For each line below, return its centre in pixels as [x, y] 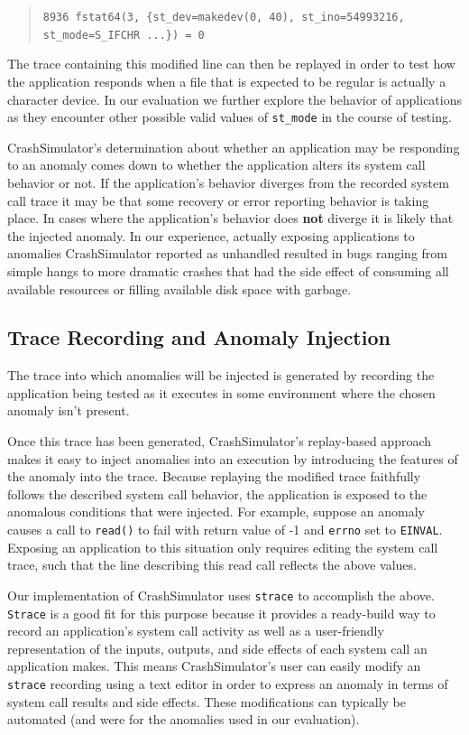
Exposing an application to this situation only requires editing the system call [223, 547]
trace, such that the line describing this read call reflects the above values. [212, 565]
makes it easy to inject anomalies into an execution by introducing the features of [233, 458]
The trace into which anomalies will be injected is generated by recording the [221, 375]
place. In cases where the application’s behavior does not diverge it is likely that [230, 218]
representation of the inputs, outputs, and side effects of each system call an [217, 648]
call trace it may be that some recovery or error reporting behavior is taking [218, 200]
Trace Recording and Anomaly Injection [199, 337]
